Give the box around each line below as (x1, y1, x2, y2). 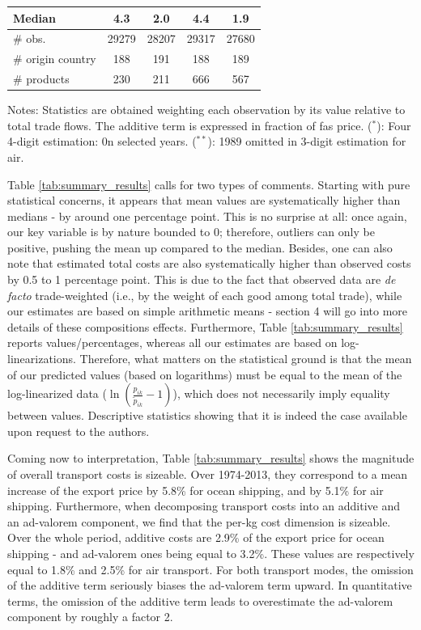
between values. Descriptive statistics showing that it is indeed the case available (7, 407, 407, 424)
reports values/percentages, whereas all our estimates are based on (7, 334, 338, 351)
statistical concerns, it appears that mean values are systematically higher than (7, 192, 401, 209)
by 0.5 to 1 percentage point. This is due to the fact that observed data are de (7, 271, 396, 288)
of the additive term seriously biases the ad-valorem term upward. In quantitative (7, 577, 412, 594)
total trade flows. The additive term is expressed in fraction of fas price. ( (7, 116, 372, 133)
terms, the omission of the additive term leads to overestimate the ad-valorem (7, 592, 393, 609)
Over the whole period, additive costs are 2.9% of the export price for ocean (7, 529, 385, 546)
